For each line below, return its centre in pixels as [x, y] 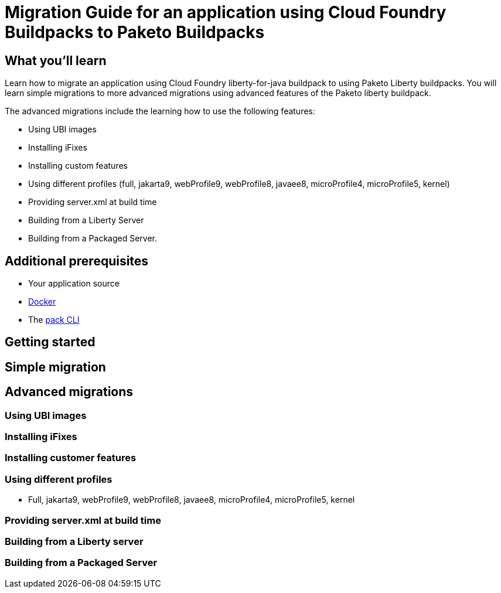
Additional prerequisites [77, 261]
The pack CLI [54, 320]
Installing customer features [71, 458]
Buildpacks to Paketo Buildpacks [135, 32]
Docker [42, 302]
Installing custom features [78, 166]
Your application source [74, 284]
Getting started [50, 342]
